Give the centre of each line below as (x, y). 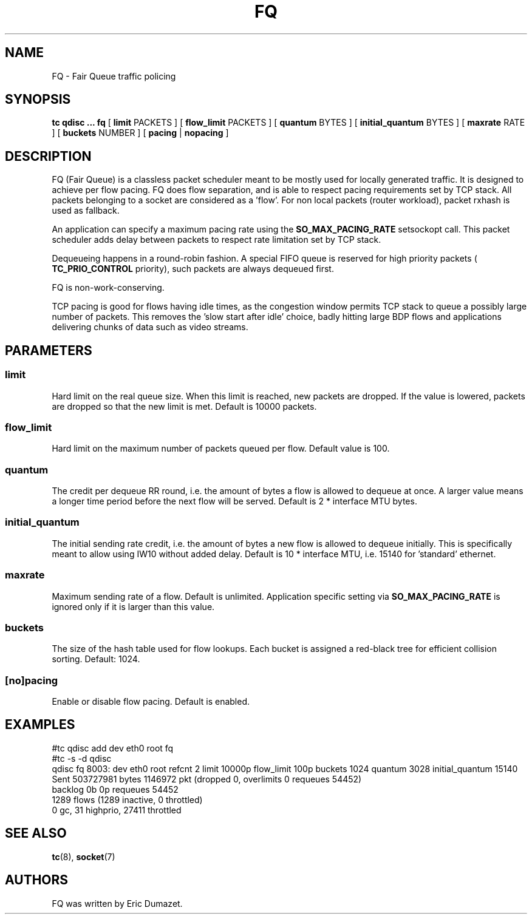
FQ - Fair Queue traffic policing (114, 76)
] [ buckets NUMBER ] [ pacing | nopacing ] (140, 133)
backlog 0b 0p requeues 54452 (115, 789)
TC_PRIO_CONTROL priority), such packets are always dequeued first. (193, 269)
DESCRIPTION (48, 156)
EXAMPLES (40, 725)
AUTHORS (37, 880)
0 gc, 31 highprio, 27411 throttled (117, 810)
